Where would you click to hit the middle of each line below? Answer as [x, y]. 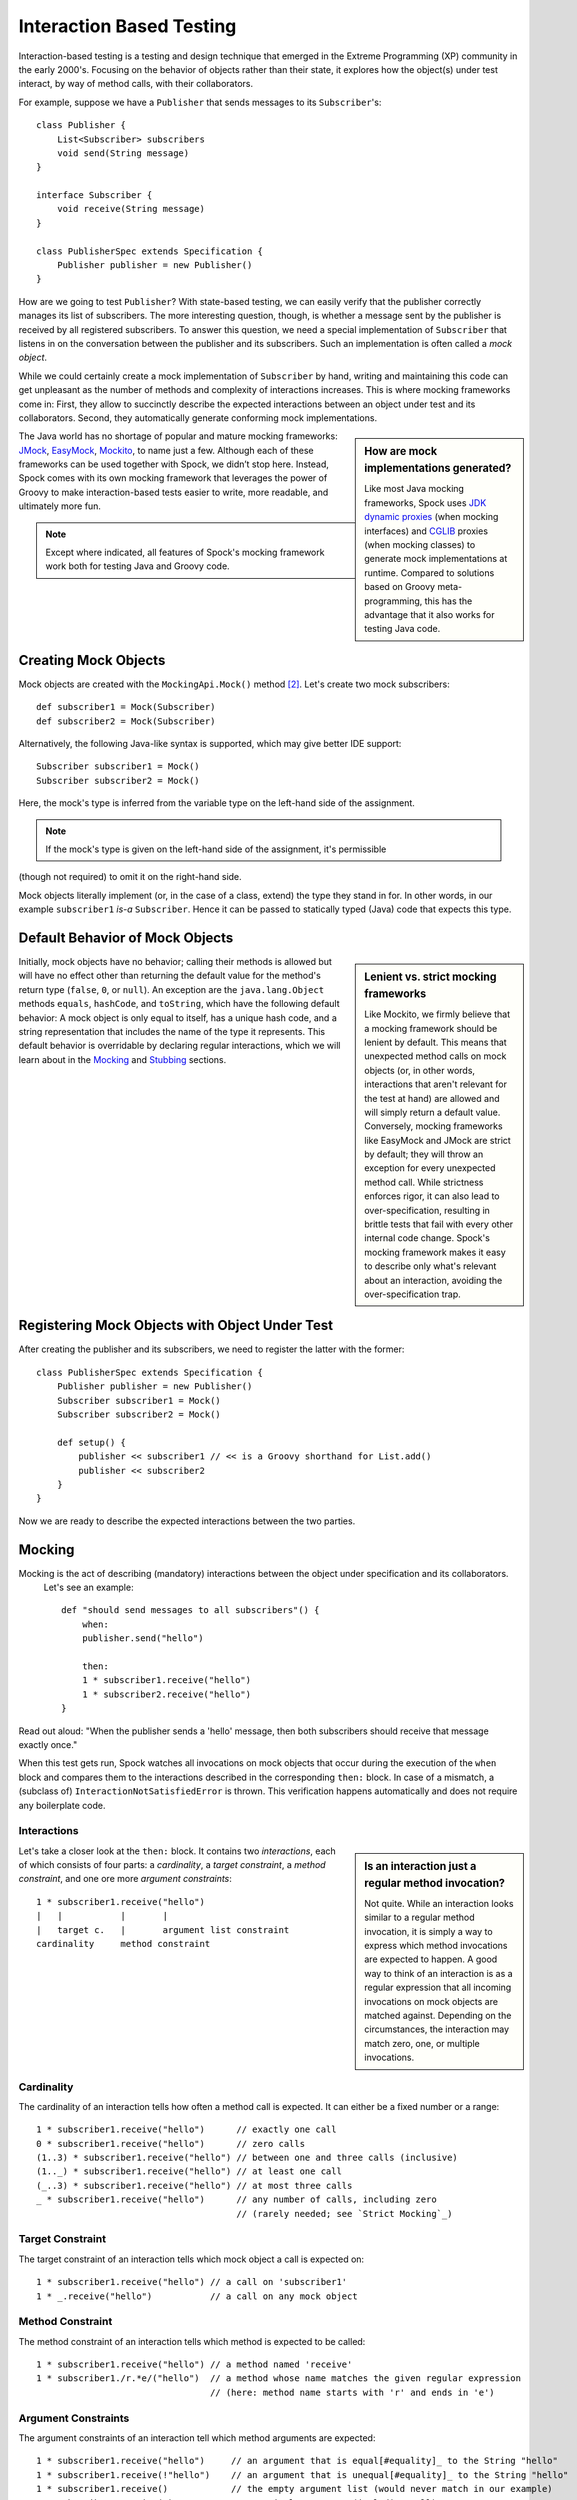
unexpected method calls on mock [435, 1056]
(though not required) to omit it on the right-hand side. [130, 877]
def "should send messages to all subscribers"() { [190, 1610]
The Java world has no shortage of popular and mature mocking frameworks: [178, 436]
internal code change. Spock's [427, 1238]
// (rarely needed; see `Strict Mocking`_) [344, 2213]
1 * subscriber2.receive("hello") [166, 1694]
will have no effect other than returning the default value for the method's [170, 976]
